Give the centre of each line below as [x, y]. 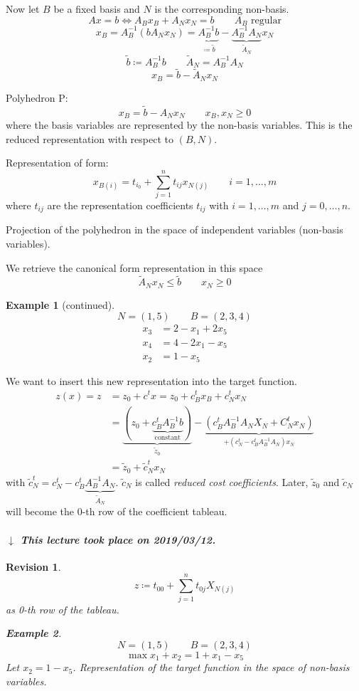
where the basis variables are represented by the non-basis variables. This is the [179, 125]
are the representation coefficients [120, 205]
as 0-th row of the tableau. [63, 609]
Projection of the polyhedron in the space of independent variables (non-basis [175, 230]
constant [168, 438]
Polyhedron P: [37, 97]
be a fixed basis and [97, 9]
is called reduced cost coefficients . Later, [222, 481]
